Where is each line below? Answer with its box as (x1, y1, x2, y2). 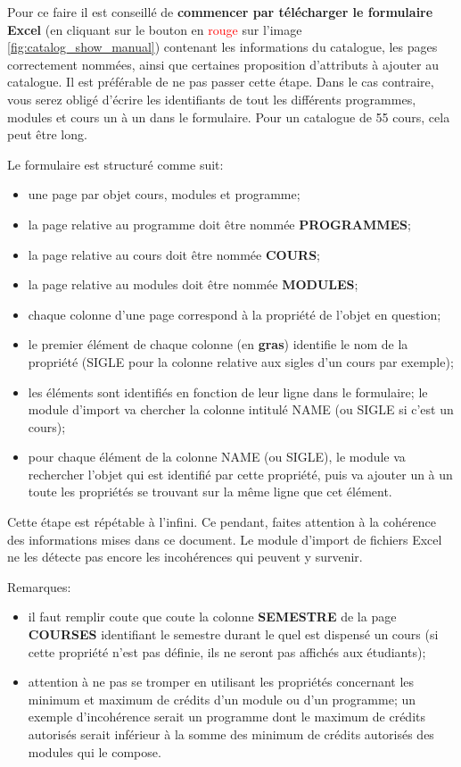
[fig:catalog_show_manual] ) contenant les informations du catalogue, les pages (7, 38, 438, 56)
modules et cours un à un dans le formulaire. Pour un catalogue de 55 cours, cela (7, 107, 450, 126)
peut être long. (7, 125, 87, 144)
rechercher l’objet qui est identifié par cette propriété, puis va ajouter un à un (28, 464, 453, 483)
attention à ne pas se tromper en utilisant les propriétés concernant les (28, 672, 415, 691)
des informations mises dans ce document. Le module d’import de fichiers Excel (7, 529, 442, 548)
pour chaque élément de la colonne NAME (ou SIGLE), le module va (28, 447, 406, 466)
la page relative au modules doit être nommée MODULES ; (28, 275, 358, 294)
